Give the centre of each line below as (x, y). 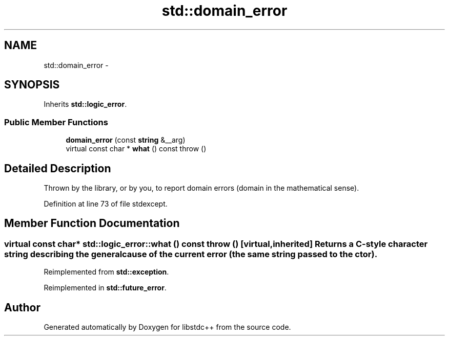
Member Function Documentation (92, 223)
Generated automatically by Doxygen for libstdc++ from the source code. (167, 327)
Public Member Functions (56, 122)
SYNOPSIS (32, 85)
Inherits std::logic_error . (85, 104)
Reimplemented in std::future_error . (105, 288)
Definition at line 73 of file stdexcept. (106, 204)
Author (22, 307)
